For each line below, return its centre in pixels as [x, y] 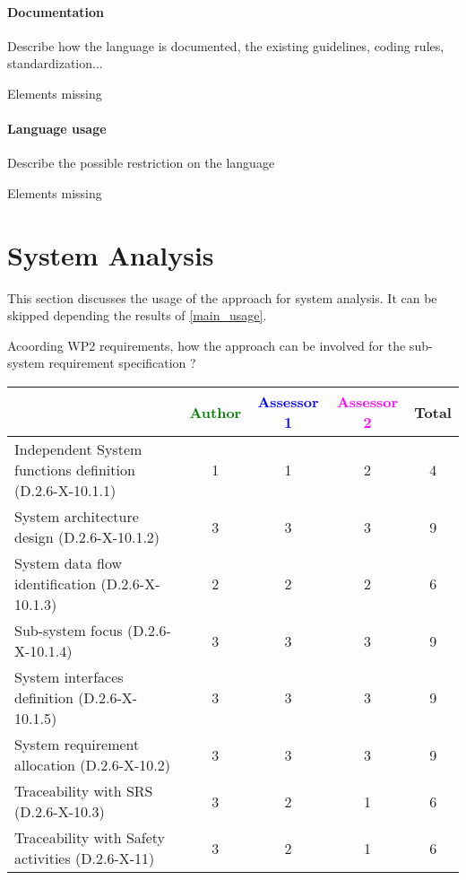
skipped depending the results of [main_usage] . [137, 315]
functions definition [75, 470]
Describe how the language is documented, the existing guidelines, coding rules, [226, 45]
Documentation [56, 11]
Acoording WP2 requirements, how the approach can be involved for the [207, 345]
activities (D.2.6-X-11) [85, 858]
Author [216, 412]
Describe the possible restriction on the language [141, 163]
